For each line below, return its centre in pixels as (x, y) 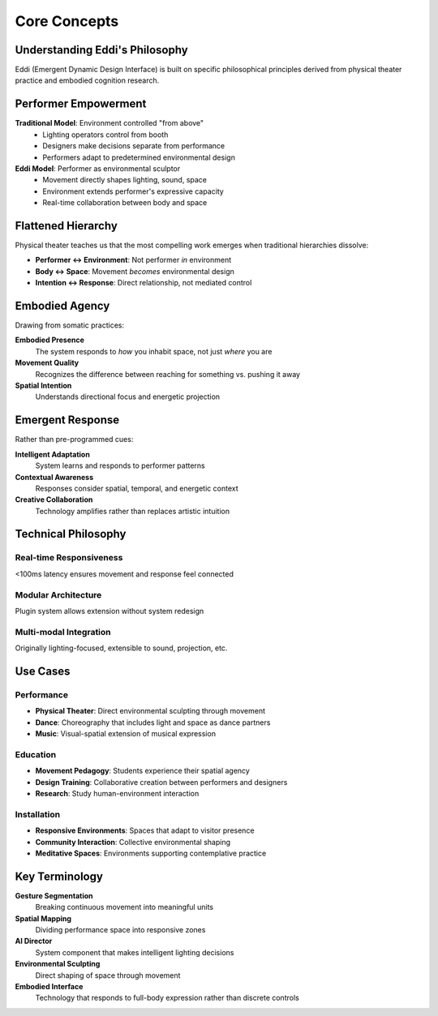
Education (36, 754)
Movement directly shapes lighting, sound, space (125, 180)
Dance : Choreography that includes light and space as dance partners (153, 722)
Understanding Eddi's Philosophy (101, 50)
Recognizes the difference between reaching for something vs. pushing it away (167, 374)
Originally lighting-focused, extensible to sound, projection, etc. (121, 648)
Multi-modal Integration (63, 632)
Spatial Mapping (43, 918)
